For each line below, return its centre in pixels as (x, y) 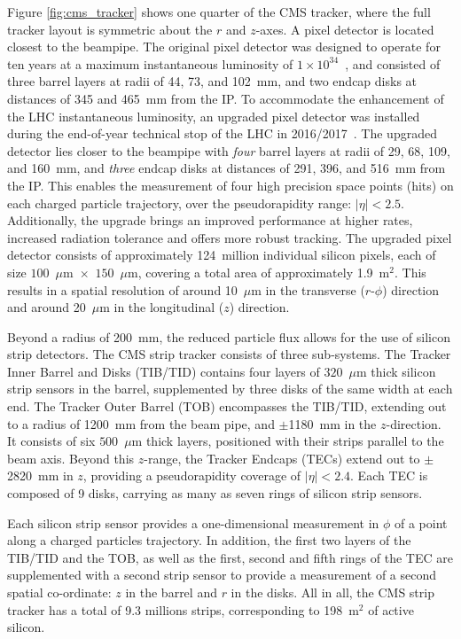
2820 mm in (40, 475)
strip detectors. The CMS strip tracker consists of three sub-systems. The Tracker (229, 354)
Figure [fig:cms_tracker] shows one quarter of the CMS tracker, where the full (219, 12)
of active (391, 609)
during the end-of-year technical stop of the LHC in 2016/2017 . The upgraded (222, 133)
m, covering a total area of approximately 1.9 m (259, 272)
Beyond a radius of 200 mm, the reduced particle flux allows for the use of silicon (229, 336)
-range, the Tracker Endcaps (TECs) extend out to (282, 458)
